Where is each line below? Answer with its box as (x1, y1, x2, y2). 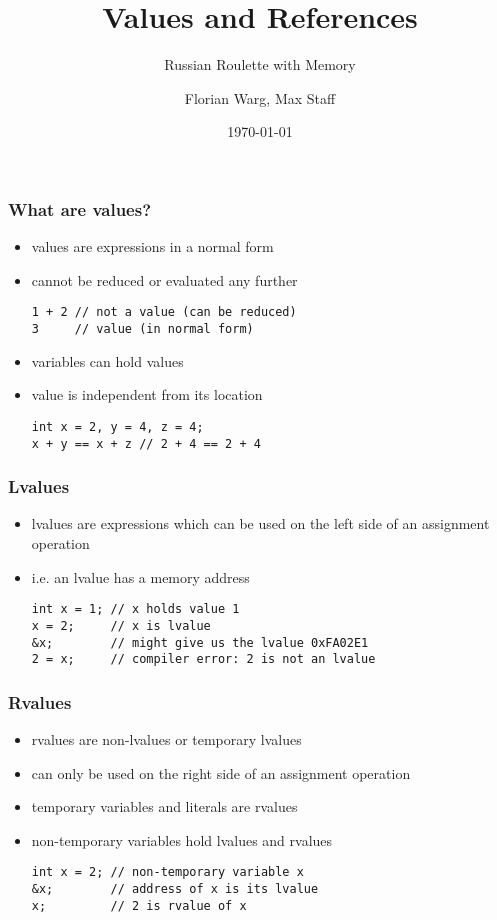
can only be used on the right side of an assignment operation (31, 762, 411, 783)
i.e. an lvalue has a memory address (31, 566, 250, 587)
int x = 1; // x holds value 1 (31, 602, 240, 617)
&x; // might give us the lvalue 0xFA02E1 (31, 635, 369, 650)
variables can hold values (31, 350, 184, 371)
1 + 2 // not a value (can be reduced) (31, 305, 297, 320)
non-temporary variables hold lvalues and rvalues (31, 829, 333, 850)
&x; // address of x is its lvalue (31, 882, 319, 897)
